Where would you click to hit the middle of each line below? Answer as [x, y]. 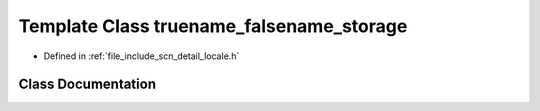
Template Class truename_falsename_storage [213, 26]
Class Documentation [87, 84]
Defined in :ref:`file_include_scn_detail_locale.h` [141, 56]
